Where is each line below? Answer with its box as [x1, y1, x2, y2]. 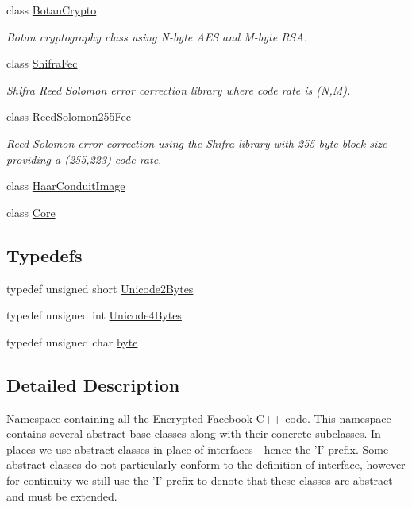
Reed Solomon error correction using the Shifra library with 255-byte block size [6, 134, 387, 151]
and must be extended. [6, 487, 117, 504]
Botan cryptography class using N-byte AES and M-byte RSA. [6, 28, 307, 45]
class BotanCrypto [6, 2, 97, 17]
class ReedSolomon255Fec [6, 108, 131, 125]
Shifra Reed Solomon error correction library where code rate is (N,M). [6, 81, 351, 98]
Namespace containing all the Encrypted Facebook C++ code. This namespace [6, 409, 391, 426]
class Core [6, 203, 56, 220]
